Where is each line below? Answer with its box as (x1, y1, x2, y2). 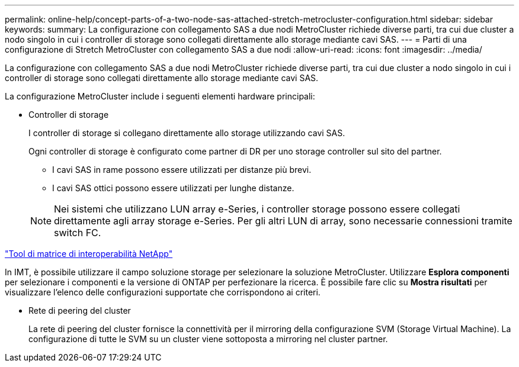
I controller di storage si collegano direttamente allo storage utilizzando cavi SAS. (28, 128, 345, 138)
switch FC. (54, 227, 101, 239)
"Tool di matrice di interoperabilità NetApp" (5, 249, 173, 259)
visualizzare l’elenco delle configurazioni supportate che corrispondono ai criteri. (5, 287, 321, 297)
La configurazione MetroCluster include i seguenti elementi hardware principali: (5, 91, 315, 101)
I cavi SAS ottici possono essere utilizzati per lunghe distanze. (52, 183, 294, 193)
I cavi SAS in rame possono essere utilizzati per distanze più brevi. (52, 165, 312, 175)
